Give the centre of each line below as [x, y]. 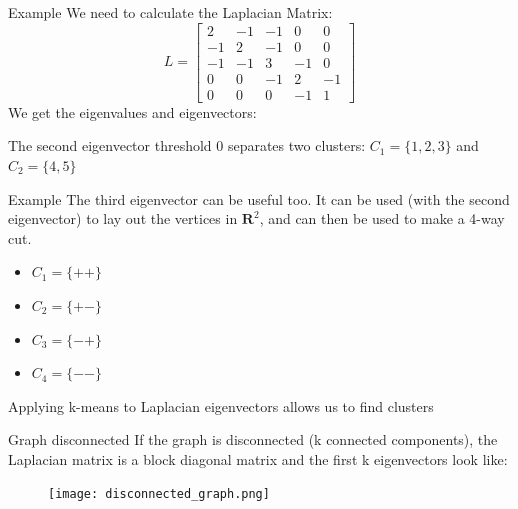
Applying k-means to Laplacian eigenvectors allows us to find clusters [221, 405]
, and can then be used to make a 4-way [382, 218]
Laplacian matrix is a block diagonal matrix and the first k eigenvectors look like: [258, 458]
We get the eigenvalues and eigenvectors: [132, 111]
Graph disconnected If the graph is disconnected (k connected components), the [253, 439]
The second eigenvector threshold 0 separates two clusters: [187, 145]
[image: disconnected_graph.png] [159, 494]
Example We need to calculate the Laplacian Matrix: [170, 12]
